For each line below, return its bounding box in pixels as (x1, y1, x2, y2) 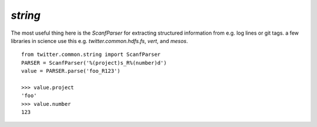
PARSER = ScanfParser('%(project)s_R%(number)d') (21, 59, 167, 66)
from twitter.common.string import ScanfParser (21, 51, 161, 58)
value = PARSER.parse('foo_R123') (21, 68, 120, 75)
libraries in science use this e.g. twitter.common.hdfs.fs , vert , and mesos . (11, 37, 188, 44)
